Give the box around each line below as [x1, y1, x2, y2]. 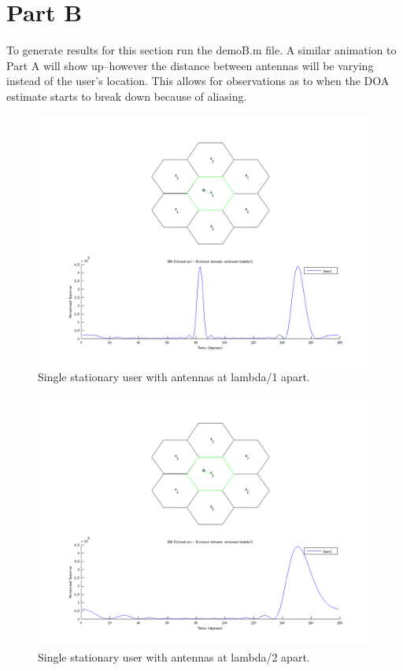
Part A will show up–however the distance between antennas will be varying [6, 57, 374, 73]
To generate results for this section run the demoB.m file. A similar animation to [6, 42, 397, 58]
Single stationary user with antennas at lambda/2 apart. [38, 649, 310, 665]
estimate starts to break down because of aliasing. [6, 87, 247, 104]
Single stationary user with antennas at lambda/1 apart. [38, 369, 310, 385]
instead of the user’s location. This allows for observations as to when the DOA [6, 72, 390, 89]
